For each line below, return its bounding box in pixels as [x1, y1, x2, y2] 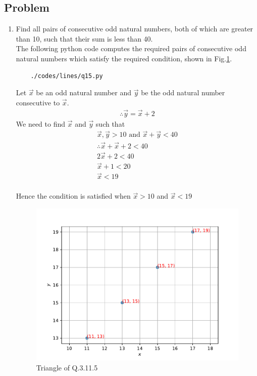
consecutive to [16, 97, 60, 107]
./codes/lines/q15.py [30, 72, 103, 80]
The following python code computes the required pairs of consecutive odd [16, 43, 246, 54]
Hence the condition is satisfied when [16, 191, 131, 201]
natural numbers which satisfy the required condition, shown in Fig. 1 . [16, 53, 232, 63]
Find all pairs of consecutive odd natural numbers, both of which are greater [16, 23, 253, 34]
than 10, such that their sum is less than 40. [16, 33, 153, 44]
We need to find [16, 118, 66, 129]
